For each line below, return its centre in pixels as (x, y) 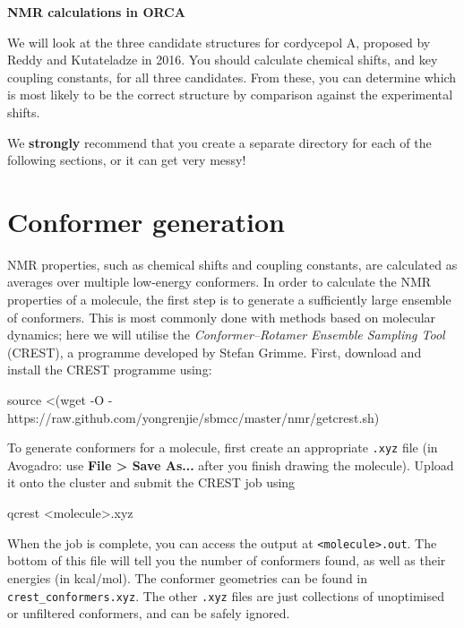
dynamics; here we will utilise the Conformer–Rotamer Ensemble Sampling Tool (226, 335)
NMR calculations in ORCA (96, 12)
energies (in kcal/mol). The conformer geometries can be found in (188, 577)
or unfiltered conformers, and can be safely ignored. (149, 613)
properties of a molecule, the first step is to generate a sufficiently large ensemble (229, 300)
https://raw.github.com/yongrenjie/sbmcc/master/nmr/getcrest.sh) (193, 417)
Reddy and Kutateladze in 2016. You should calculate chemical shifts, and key (223, 60)
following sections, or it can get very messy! (127, 160)
